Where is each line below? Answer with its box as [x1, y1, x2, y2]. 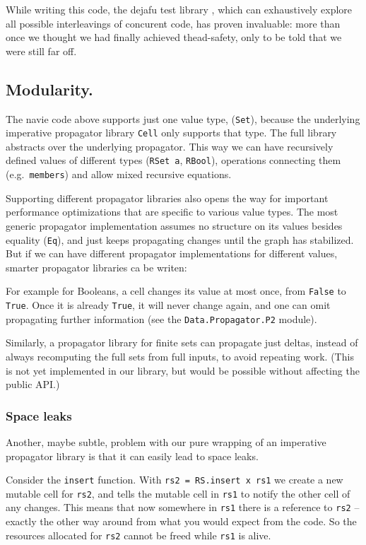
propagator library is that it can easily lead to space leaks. [6, 448, 259, 463]
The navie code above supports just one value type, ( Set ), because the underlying [6, 111, 360, 126]
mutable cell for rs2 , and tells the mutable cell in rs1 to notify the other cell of [6, 486, 350, 500]
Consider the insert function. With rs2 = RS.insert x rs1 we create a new [6, 472, 343, 487]
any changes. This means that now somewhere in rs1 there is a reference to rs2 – [6, 500, 360, 515]
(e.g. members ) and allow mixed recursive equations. [6, 167, 232, 182]
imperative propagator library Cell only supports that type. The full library [6, 125, 337, 140]
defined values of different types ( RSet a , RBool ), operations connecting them [6, 153, 341, 168]
